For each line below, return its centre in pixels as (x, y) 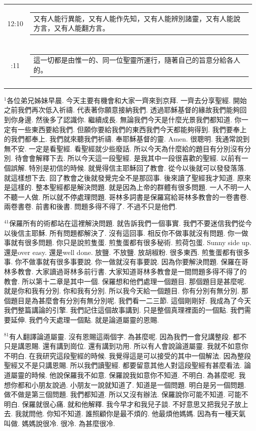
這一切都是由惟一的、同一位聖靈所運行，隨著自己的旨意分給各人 (137, 60)
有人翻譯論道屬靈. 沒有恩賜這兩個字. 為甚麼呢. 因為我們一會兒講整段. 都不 (128, 336)
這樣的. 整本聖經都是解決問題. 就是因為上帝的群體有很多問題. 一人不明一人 (131, 187)
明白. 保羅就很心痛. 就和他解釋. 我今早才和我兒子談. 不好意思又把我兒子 (119, 404)
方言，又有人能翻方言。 (71, 28)
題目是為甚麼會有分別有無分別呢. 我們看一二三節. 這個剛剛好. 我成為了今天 (131, 300)
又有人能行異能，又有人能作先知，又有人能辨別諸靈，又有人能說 (137, 18)
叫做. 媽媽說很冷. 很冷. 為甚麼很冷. (60, 423)
